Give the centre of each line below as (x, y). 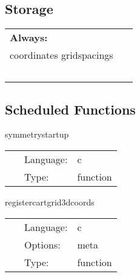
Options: (42, 244)
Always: (29, 38)
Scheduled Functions (70, 109)
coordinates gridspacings (62, 55)
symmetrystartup (37, 134)
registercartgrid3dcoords (50, 202)
